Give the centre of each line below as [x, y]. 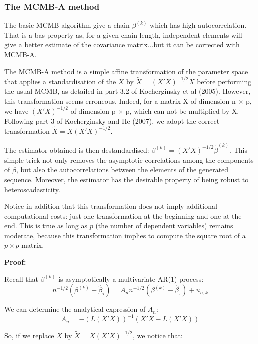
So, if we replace [29, 335]
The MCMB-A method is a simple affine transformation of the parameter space [126, 71]
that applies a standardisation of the [60, 81]
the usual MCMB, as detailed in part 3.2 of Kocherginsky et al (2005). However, [128, 91]
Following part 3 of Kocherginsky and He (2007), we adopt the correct [112, 121]
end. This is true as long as [46, 225]
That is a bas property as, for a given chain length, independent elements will [123, 35]
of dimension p [93, 111]
